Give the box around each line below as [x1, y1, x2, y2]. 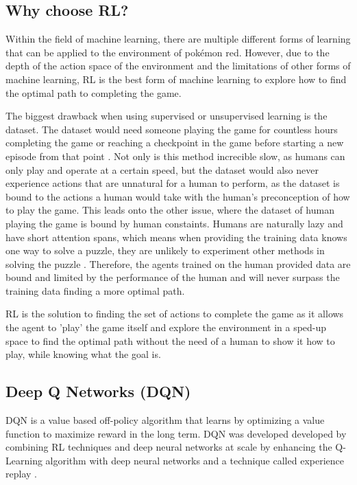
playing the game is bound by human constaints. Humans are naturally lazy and [5, 216, 343, 230]
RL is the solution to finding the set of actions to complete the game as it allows [5, 306, 344, 321]
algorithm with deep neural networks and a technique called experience [45, 453, 344, 467]
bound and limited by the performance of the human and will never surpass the [5, 270, 340, 284]
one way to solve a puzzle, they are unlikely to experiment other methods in [5, 243, 325, 258]
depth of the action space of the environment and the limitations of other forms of [5, 58, 351, 73]
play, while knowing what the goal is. [5, 347, 161, 361]
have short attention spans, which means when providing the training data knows [5, 229, 347, 244]
